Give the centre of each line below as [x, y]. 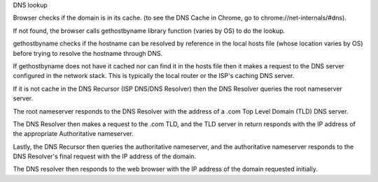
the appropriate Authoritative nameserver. [73, 134]
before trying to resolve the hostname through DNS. [88, 53]
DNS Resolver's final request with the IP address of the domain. [104, 156]
